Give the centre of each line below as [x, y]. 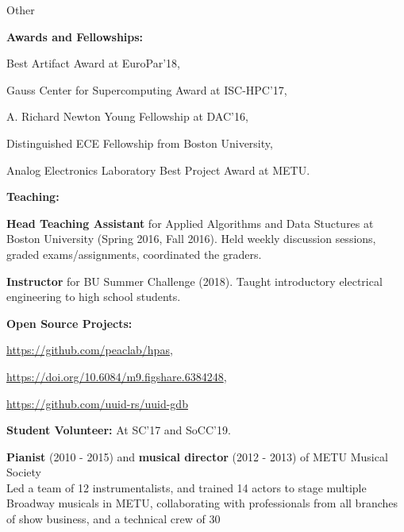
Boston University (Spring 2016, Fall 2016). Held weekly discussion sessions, [191, 239]
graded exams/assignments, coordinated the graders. [134, 254]
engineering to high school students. [94, 297]
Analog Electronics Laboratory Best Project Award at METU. [158, 170]
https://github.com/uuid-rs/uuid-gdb [97, 403]
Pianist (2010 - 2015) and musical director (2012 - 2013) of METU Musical [197, 456]
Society [24, 472]
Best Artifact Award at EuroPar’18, [94, 63]
